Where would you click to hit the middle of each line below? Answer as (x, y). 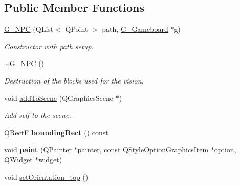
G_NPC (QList (29, 29)
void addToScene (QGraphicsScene (59, 98)
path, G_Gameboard (135, 29)
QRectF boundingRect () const (56, 132)
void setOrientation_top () (46, 177)
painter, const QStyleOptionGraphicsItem (143, 149)
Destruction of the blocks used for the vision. (74, 80)
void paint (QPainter (38, 149)
